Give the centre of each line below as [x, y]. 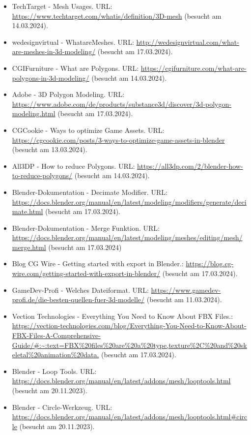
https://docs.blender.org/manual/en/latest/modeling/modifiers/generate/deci [129, 202]
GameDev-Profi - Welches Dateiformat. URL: [80, 290]
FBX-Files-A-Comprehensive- [56, 335]
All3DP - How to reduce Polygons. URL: [73, 166]
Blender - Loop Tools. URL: [54, 371]
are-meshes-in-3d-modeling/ [54, 51]
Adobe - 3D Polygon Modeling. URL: [68, 94]
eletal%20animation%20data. [56, 355]
